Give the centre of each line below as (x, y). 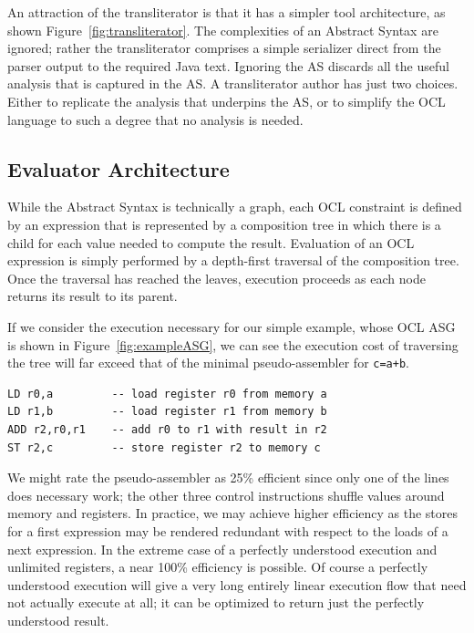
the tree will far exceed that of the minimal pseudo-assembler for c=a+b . (208, 363)
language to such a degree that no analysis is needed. (155, 119)
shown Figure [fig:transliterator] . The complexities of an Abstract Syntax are (223, 30)
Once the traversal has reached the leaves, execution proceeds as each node (216, 278)
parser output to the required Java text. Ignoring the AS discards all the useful (228, 65)
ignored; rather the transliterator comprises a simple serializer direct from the (224, 48)
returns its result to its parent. (93, 296)
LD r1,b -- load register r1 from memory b (167, 412)
